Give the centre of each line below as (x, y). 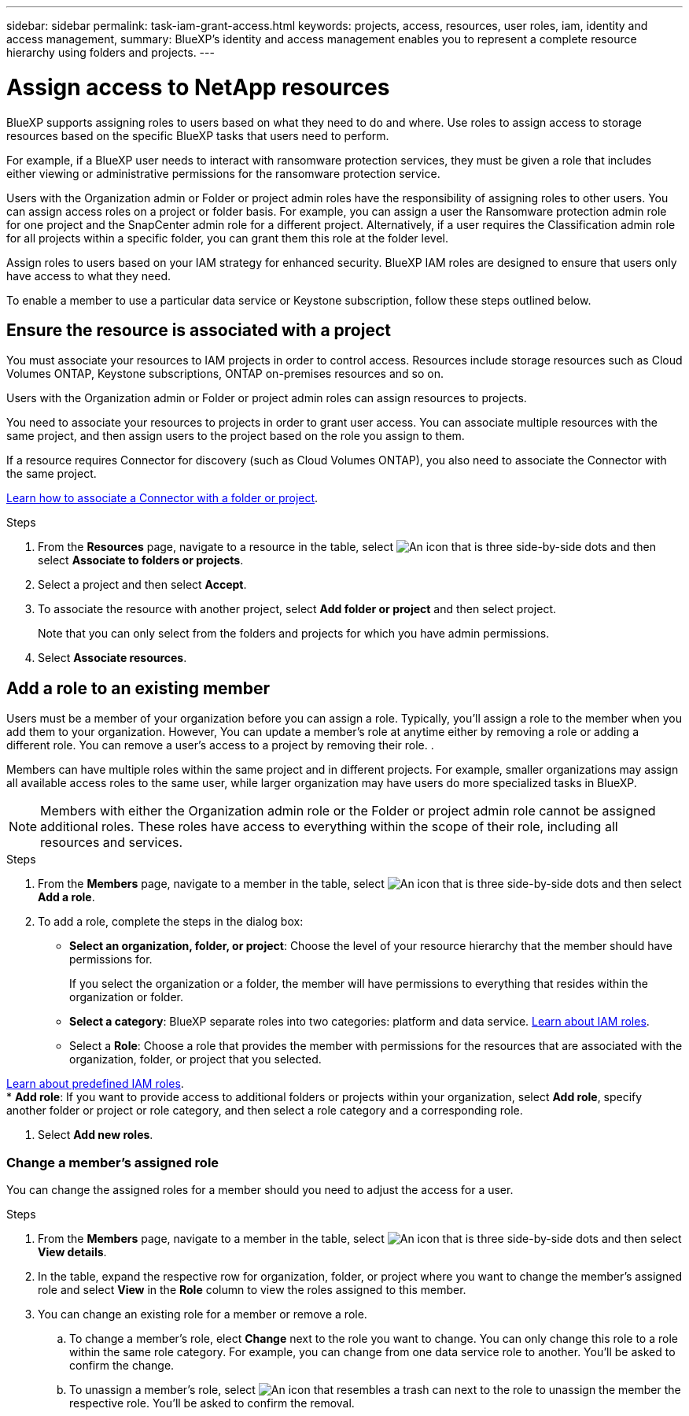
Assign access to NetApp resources (198, 87)
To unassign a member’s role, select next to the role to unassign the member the (375, 1389)
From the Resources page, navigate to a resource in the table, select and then (347, 547)
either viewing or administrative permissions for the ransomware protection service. (223, 173)
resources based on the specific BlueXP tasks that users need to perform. (198, 135)
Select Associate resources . (112, 658)
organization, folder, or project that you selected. (195, 1059)
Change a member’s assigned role (113, 1162)
